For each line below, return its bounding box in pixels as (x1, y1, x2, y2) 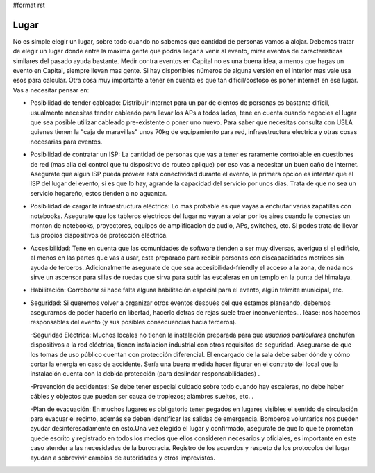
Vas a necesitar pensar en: (12, 85, 90, 94)
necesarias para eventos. (30, 138, 103, 146)
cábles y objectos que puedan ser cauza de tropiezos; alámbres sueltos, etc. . (30, 392, 253, 401)
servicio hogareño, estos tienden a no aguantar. (30, 189, 167, 197)
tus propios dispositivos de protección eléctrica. (30, 231, 168, 240)
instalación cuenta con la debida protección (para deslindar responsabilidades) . (30, 370, 260, 378)
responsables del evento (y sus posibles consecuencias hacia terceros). (30, 318, 237, 326)
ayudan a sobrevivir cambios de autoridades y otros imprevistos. (30, 454, 215, 462)
